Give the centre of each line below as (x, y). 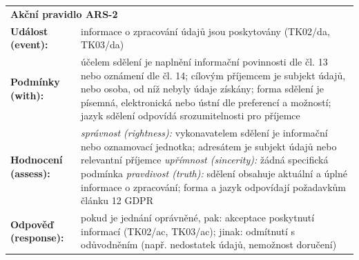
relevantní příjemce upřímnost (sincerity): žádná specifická (205, 160)
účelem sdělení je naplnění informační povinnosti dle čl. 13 (204, 62)
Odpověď (32, 224)
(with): (27, 96)
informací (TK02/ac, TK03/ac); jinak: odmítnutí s (188, 231)
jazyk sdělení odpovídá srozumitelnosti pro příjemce (191, 116)
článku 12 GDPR (117, 200)
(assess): (30, 173)
